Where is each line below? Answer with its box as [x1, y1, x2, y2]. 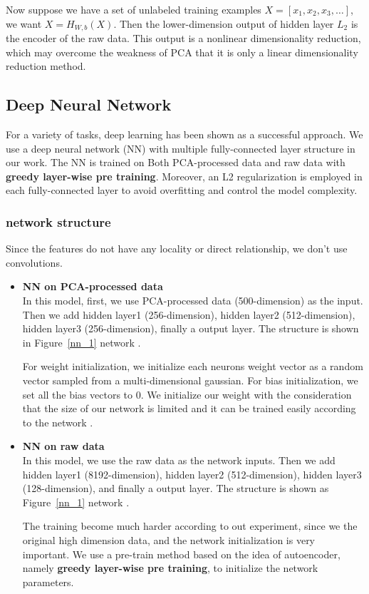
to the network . [22, 414, 93, 429]
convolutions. [6, 255, 63, 270]
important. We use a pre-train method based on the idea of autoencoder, [22, 546, 341, 561]
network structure [6, 212, 111, 230]
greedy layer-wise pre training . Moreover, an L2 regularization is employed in [6, 168, 363, 183]
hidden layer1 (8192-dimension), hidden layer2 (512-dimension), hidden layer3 [22, 466, 362, 481]
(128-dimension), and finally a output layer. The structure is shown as [22, 481, 329, 496]
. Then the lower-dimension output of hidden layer [113, 16, 334, 31]
